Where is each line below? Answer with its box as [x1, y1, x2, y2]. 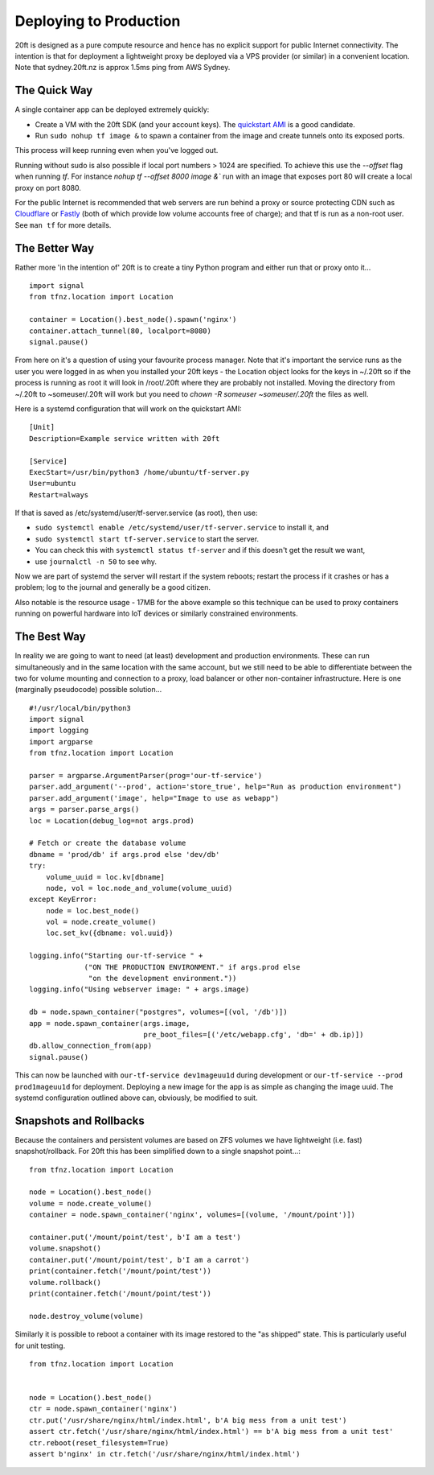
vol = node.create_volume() [45, 917, 157, 927]
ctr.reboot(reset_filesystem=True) [29, 1438, 170, 1448]
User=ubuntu [29, 479, 76, 488]
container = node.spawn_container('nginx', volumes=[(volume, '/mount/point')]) [29, 1210, 356, 1219]
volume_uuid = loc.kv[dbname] [45, 872, 165, 881]
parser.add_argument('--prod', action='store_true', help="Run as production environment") [29, 782, 402, 792]
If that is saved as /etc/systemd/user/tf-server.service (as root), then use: [14, 508, 258, 518]
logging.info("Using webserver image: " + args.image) [29, 985, 250, 994]
